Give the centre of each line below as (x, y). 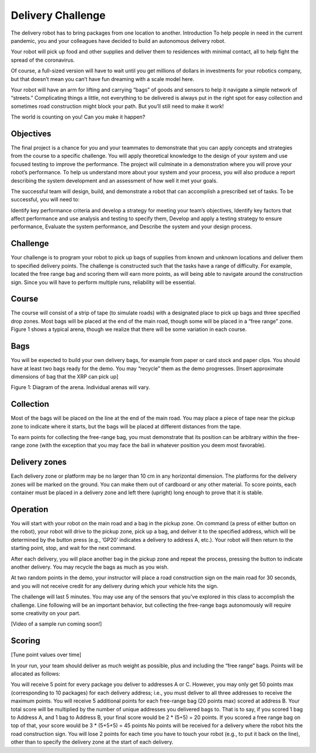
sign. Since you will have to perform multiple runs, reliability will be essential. (103, 282)
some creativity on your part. (46, 613)
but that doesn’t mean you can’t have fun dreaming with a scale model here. (102, 79)
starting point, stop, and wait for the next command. (73, 548)
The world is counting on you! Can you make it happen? (78, 117)
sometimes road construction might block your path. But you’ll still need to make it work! (117, 106)
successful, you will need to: (45, 200)
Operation (30, 509)
